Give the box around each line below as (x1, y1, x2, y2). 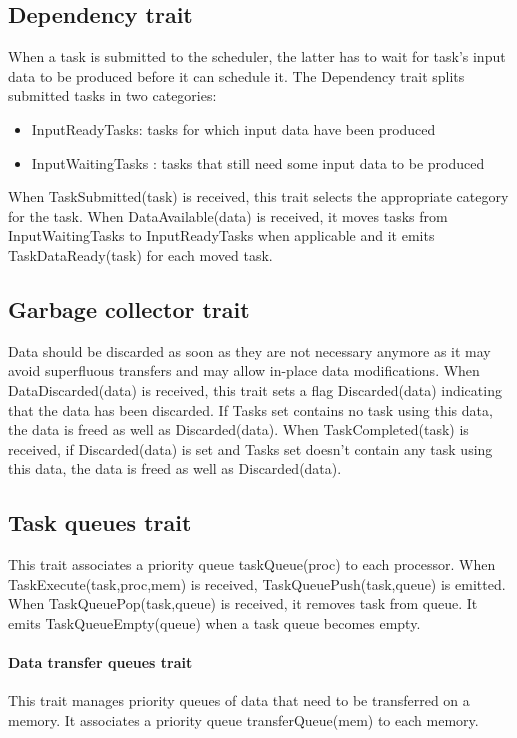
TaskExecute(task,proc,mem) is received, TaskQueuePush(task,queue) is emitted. (8, 573, 506, 594)
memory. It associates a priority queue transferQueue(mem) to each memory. (8, 709, 479, 730)
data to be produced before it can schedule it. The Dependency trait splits (8, 65, 465, 86)
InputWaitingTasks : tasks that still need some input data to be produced (31, 152, 485, 173)
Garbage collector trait (8, 293, 250, 324)
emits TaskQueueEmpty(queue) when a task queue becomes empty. (8, 612, 421, 633)
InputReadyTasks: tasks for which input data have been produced (31, 118, 436, 139)
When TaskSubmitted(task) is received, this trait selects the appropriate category (8, 186, 509, 207)
